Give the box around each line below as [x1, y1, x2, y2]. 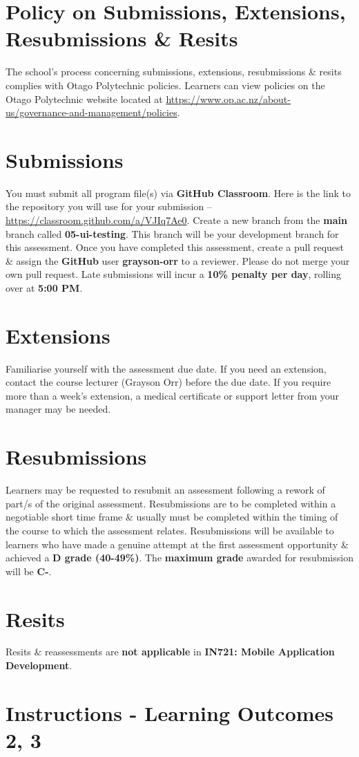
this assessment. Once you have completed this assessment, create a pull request [6, 240, 345, 254]
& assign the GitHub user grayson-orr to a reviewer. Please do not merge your [6, 253, 350, 268]
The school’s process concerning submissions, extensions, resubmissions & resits [6, 64, 342, 79]
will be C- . [6, 563, 52, 578]
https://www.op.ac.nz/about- [166, 91, 291, 106]
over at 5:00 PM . [6, 280, 83, 295]
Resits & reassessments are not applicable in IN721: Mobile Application [6, 644, 335, 659]
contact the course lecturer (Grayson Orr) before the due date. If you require [6, 375, 331, 389]
